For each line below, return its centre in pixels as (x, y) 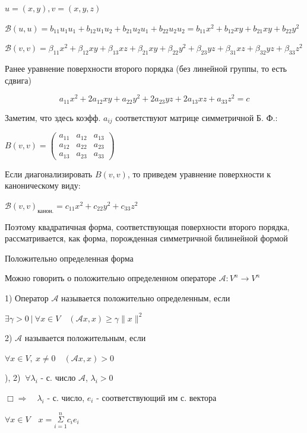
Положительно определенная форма (69, 258)
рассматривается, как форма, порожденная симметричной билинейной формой (146, 238)
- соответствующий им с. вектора (156, 398)
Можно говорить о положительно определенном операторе (110, 278)
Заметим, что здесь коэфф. (53, 117)
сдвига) (18, 80)
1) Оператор (27, 298)
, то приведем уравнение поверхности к (199, 173)
